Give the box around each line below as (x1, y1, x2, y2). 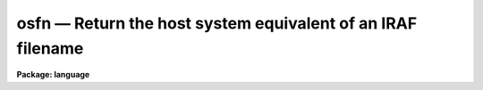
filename (16, 38, 84, 58)
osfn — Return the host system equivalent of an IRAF (16, 13, 418, 33)
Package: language (16, 70, 90, 80)
